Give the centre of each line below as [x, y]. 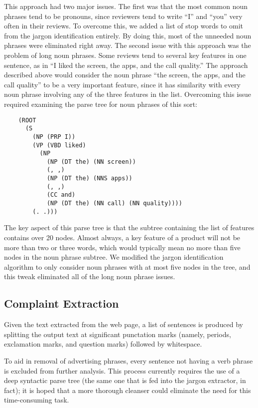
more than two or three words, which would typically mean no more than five [122, 247]
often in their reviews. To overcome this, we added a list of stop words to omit [124, 26]
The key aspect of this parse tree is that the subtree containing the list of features [129, 227]
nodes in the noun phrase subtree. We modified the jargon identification [114, 257]
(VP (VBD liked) [59, 145]
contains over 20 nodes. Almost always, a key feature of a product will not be [122, 237]
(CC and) [61, 195]
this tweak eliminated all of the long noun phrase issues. [90, 276]
